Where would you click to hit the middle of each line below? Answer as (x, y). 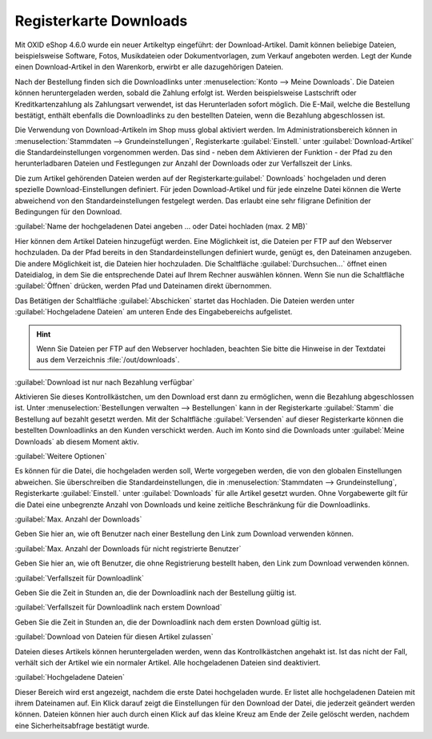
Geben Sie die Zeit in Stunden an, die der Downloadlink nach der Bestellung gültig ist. (156, 593)
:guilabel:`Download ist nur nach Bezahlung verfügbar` (105, 382)
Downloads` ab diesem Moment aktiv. (77, 441)
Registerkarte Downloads (101, 21)
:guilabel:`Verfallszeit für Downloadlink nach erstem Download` (118, 607)
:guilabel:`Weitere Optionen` (61, 457)
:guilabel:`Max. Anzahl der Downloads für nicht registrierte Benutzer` (128, 549)
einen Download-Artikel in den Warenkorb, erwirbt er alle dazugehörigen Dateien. (149, 67)
